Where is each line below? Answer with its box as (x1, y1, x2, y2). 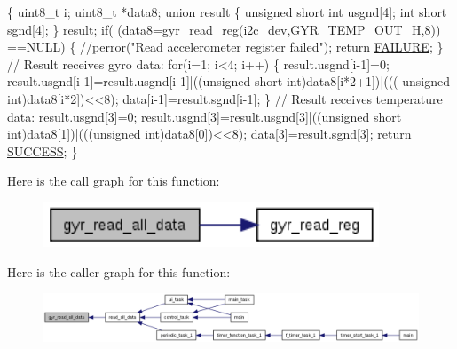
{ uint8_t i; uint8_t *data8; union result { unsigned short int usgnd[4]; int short (7, 3, 447, 20)
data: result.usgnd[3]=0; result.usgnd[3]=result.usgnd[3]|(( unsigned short (7, 107, 402, 125)
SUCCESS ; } (7, 141, 78, 160)
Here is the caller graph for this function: (7, 262, 231, 281)
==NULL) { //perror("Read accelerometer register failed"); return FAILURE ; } (7, 37, 444, 56)
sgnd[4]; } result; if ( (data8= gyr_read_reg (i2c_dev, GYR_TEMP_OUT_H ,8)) (7, 20, 441, 38)
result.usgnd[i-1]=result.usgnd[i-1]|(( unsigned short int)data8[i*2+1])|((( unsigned (7, 72, 450, 91)
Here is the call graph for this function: (7, 171, 220, 190)
